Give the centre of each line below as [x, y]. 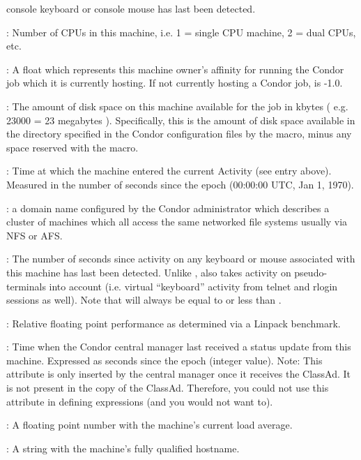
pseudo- [311, 272]
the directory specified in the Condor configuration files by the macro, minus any [179, 134]
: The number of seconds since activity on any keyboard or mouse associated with [181, 259]
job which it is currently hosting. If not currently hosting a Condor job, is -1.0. [175, 83]
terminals [26, 286]
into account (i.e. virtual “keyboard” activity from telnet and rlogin [193, 286]
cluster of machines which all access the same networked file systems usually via [177, 222]
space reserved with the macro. [72, 147]
